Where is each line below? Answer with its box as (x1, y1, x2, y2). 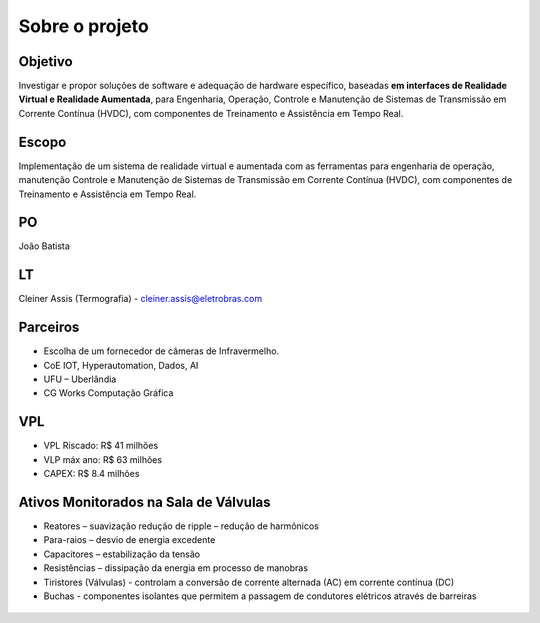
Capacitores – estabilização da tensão (43, 548, 200, 560)
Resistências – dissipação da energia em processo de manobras (43, 562, 309, 574)
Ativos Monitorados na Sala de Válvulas (18, 493, 271, 510)
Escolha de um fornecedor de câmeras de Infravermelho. (43, 345, 280, 357)
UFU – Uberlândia (43, 373, 117, 385)
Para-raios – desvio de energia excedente (43, 534, 216, 546)
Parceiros (18, 319, 80, 336)
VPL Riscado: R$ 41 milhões (43, 440, 159, 452)
